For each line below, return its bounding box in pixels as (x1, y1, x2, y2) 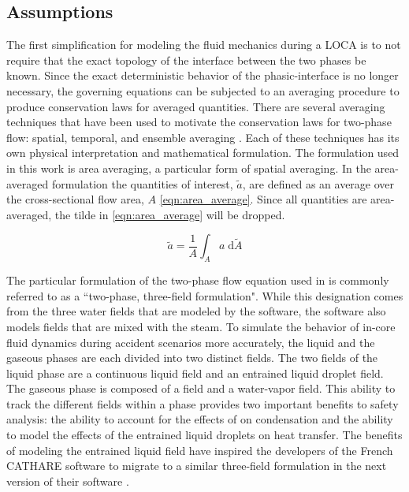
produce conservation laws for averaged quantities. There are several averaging (6, 98, 385, 114)
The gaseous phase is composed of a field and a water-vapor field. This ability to (6, 380, 396, 397)
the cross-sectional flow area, (6, 191, 144, 207)
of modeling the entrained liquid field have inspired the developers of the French (6, 442, 393, 458)
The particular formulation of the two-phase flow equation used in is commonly (6, 272, 389, 289)
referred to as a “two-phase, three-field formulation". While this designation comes (6, 287, 403, 304)
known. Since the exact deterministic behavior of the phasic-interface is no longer (6, 67, 399, 84)
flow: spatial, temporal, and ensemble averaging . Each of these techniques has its (6, 129, 400, 145)
